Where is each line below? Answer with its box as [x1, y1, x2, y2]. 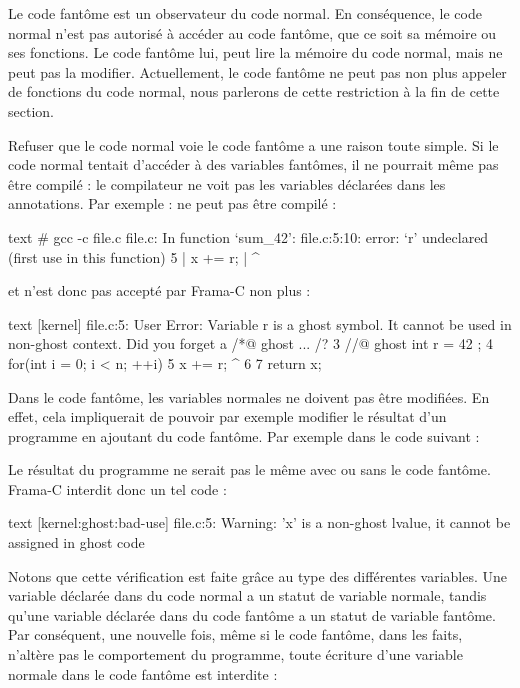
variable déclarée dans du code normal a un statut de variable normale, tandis [8, 585, 487, 606]
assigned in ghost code [8, 532, 145, 553]
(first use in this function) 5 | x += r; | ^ [8, 246, 260, 267]
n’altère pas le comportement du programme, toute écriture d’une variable [8, 644, 463, 665]
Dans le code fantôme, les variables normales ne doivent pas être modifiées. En [8, 386, 490, 407]
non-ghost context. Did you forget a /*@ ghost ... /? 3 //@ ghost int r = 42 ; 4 [8, 333, 494, 354]
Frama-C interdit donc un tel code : [8, 478, 227, 499]
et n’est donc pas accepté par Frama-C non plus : [8, 280, 311, 301]
